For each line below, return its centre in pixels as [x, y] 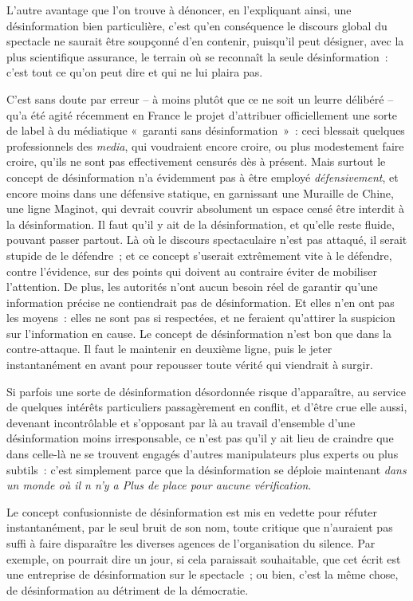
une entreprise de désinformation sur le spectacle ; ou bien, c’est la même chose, [203, 574]
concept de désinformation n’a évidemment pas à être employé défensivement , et [203, 177]
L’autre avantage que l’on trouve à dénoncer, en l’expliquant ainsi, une [179, 10]
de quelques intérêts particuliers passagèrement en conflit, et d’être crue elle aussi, [207, 407]
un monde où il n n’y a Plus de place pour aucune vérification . [159, 485]
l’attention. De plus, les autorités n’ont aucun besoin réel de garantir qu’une [192, 287]
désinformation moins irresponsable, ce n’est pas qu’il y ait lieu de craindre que [200, 438]
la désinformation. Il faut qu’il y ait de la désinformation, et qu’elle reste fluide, [201, 224]
